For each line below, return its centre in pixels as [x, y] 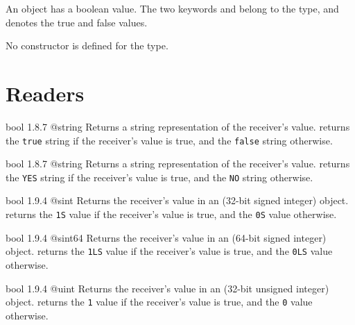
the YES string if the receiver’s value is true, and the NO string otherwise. [159, 177]
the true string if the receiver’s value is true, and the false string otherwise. [169, 140]
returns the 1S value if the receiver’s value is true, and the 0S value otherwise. [171, 214]
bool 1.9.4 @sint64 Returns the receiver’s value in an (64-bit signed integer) [166, 237]
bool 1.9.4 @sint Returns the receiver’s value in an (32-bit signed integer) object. [177, 200]
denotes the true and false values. [77, 22]
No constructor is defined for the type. [87, 45]
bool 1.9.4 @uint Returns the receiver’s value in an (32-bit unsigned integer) [167, 288]
